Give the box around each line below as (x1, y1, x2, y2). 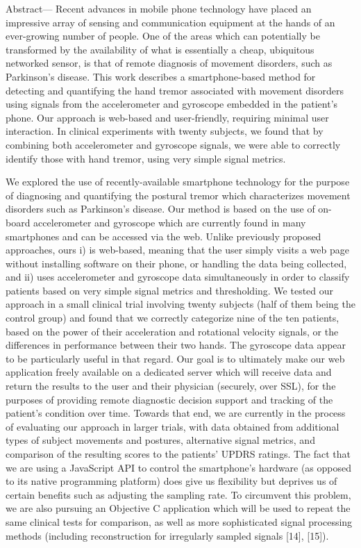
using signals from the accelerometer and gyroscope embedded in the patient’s (6, 97, 338, 111)
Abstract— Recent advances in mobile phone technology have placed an (6, 1, 312, 15)
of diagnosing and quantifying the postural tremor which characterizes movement (6, 188, 351, 202)
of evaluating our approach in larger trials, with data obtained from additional (6, 419, 339, 433)
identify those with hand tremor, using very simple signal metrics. (6, 151, 286, 165)
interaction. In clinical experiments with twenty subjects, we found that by (6, 124, 324, 138)
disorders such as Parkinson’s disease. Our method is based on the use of (6, 201, 315, 216)
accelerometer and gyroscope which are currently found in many (33, 215, 306, 229)
